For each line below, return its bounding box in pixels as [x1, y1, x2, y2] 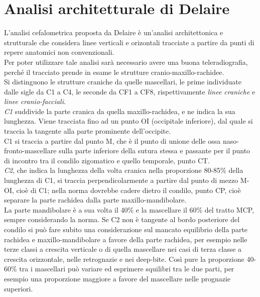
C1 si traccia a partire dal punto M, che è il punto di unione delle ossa [4, 135, 221, 146]
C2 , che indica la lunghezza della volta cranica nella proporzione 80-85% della [4, 165, 243, 175]
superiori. [4, 283, 33, 293]
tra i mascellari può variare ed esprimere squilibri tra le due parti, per [19, 263, 234, 274]
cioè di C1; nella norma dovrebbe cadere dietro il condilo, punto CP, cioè [16, 184, 241, 195]
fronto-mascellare [4, 145, 57, 156]
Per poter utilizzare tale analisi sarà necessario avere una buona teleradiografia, [4, 56, 248, 67]
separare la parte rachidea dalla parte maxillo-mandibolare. [4, 194, 187, 205]
